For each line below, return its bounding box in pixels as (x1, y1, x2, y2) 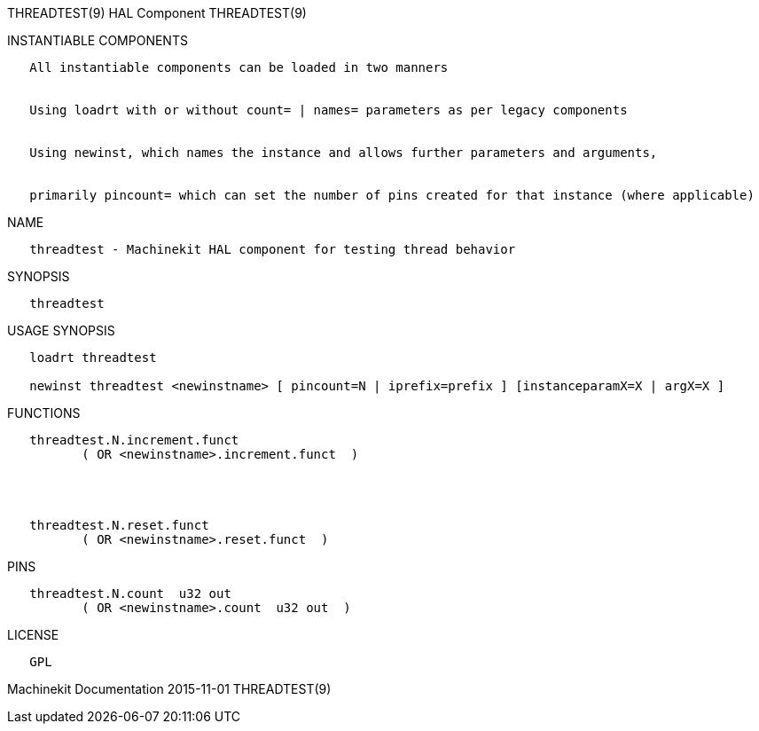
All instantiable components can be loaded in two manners (29, 60, 449, 75)
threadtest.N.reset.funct (29, 518, 209, 532)
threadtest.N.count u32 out (29, 586, 231, 601)
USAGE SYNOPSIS (7, 323, 115, 338)
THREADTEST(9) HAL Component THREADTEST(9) (7, 5, 307, 20)
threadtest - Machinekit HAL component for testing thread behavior (29, 242, 516, 256)
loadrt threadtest (29, 350, 157, 365)
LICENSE (7, 627, 59, 642)
